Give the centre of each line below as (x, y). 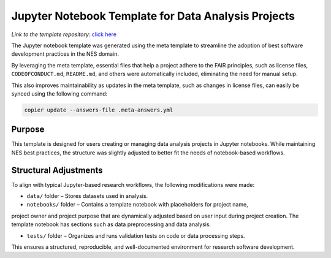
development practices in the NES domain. (65, 54)
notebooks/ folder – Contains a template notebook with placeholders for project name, (137, 205)
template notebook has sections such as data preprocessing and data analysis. (111, 224)
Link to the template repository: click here (64, 34)
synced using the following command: (59, 93)
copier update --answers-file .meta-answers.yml (99, 110)
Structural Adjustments (57, 170)
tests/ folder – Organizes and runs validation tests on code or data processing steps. (136, 235)
